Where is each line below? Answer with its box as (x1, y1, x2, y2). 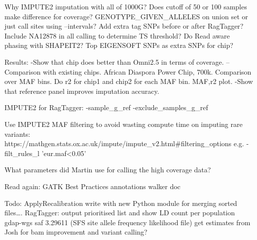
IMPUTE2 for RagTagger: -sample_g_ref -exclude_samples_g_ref (4, 102, 208, 113)
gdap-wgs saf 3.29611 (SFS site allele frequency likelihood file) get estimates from (4, 217, 251, 227)
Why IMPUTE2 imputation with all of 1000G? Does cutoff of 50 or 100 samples (4, 1, 247, 11)
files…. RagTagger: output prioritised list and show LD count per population (4, 207, 235, 218)
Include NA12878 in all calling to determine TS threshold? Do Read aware (4, 30, 230, 40)
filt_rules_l (4, 148, 39, 158)
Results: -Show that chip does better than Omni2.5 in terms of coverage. (4, 56, 224, 67)
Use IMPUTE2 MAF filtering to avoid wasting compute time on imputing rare (4, 119, 243, 129)
